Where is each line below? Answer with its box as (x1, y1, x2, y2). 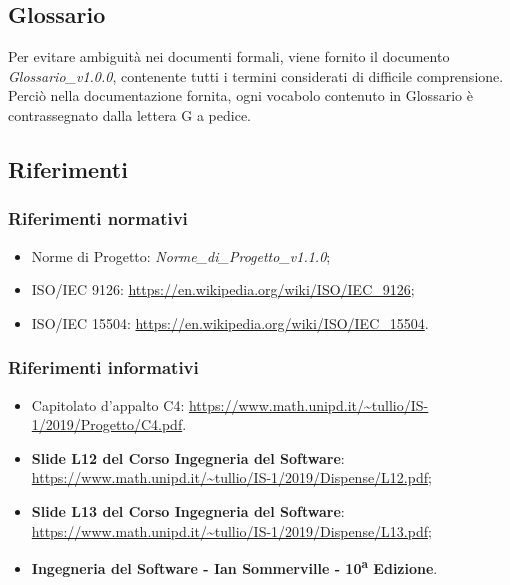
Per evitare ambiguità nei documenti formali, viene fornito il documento (8, 46, 450, 67)
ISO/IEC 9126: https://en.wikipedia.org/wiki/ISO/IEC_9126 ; (31, 279, 415, 300)
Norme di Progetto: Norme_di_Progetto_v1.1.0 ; (31, 245, 331, 266)
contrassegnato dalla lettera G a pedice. (8, 104, 251, 125)
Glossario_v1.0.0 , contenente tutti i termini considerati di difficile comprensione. (8, 65, 504, 86)
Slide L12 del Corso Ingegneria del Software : (31, 447, 345, 468)
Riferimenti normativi (8, 206, 188, 231)
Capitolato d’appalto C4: (31, 394, 185, 415)
